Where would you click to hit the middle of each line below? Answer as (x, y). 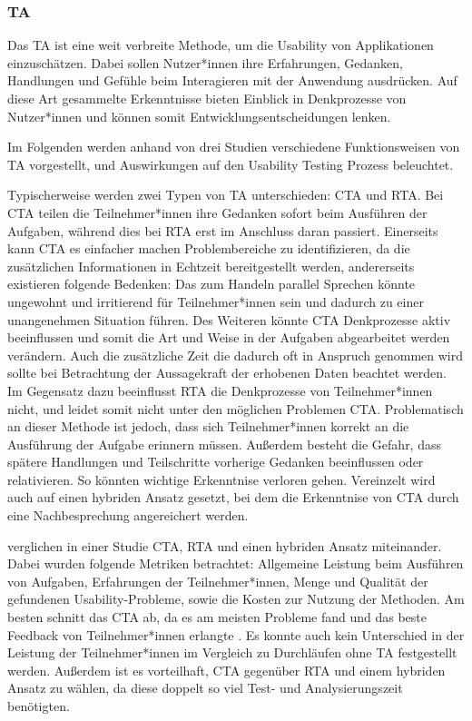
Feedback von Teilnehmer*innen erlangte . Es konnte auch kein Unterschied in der (236, 634)
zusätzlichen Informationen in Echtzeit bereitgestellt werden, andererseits (211, 266)
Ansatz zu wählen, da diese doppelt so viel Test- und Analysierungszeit (205, 688)
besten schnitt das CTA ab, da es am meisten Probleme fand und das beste (217, 617)
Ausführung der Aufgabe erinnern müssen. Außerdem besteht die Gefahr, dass (224, 444)
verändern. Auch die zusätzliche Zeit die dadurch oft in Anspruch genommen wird (236, 355)
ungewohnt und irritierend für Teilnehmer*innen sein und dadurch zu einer (216, 301)
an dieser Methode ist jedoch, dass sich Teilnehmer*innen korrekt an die (208, 426)
